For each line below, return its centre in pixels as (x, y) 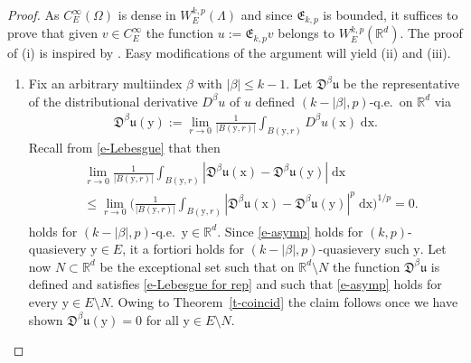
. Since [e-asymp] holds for (290, 231)
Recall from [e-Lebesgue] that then (124, 147)
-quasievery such (364, 249)
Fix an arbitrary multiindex (105, 84)
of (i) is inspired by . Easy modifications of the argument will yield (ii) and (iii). (229, 53)
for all (162, 319)
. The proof (431, 33)
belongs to (306, 33)
